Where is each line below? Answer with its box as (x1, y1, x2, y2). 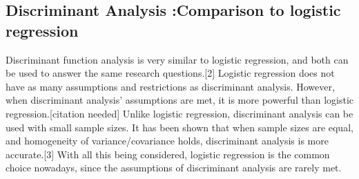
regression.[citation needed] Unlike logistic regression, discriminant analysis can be (6, 106, 353, 120)
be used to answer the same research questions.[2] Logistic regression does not (6, 66, 335, 80)
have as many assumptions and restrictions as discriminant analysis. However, (6, 79, 335, 93)
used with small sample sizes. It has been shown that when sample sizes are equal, (6, 120, 353, 134)
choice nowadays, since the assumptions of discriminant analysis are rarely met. (6, 160, 342, 175)
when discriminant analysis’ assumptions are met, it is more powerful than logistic (6, 93, 353, 107)
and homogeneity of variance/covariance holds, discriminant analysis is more (6, 133, 329, 148)
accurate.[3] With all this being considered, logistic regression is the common (6, 147, 330, 161)
